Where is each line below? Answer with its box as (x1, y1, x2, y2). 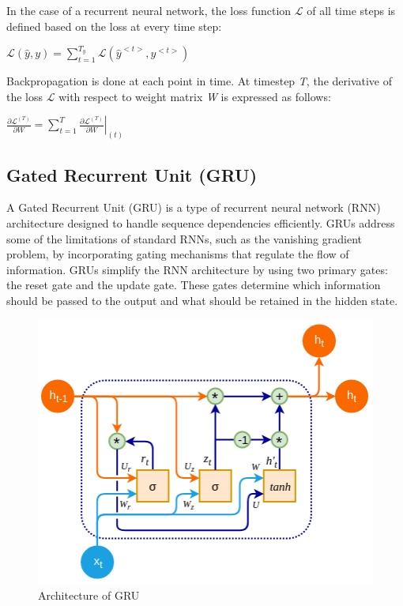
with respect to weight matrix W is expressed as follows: (58, 88, 331, 104)
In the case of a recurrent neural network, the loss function (6, 2, 292, 18)
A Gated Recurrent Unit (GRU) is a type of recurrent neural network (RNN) (6, 199, 381, 216)
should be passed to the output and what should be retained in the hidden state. (6, 292, 398, 308)
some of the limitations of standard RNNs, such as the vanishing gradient (6, 230, 362, 247)
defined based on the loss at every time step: (6, 17, 222, 34)
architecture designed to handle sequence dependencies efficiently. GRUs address (6, 215, 395, 231)
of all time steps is (307, 2, 396, 18)
